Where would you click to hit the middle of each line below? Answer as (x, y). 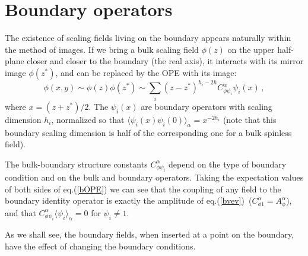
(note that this (250, 119)
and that (20, 212)
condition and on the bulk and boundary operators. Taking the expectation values (154, 177)
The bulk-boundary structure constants (76, 164)
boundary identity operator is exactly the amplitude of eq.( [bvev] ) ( (128, 200)
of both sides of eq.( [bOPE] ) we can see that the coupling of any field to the (143, 189)
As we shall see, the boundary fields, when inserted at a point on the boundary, (150, 234)
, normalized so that (88, 119)
